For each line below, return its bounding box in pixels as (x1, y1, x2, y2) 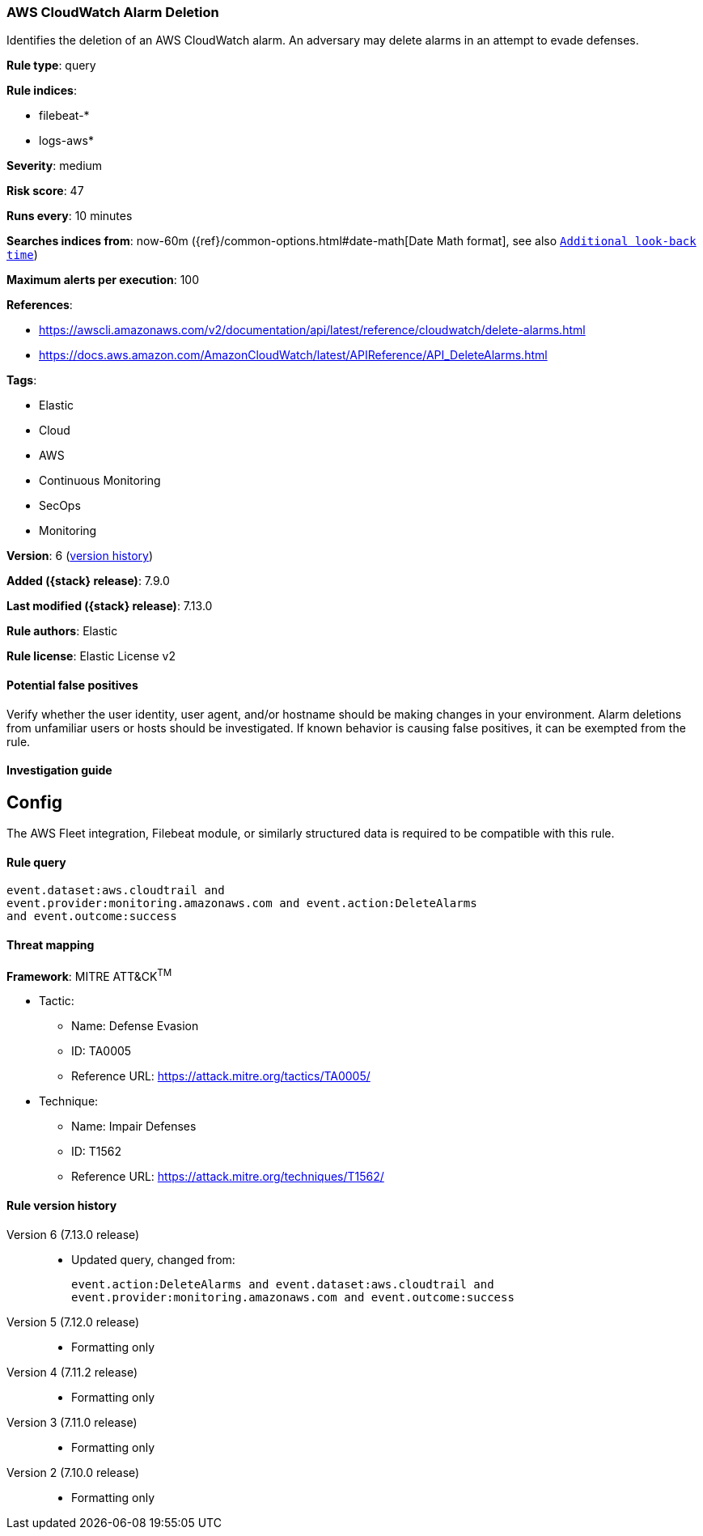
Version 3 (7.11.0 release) (6, 1415, 138, 1429)
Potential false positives (6, 677, 138, 692)
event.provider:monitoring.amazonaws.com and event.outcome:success (71, 1290, 515, 1304)
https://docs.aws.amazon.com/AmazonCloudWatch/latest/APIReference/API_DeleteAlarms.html (39, 348, 548, 363)
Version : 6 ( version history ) (6, 549, 154, 563)
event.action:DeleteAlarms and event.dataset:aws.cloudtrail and (71, 1277, 494, 1291)
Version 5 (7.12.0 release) (6, 1314, 140, 1329)
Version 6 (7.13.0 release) (6, 1227, 140, 1241)
